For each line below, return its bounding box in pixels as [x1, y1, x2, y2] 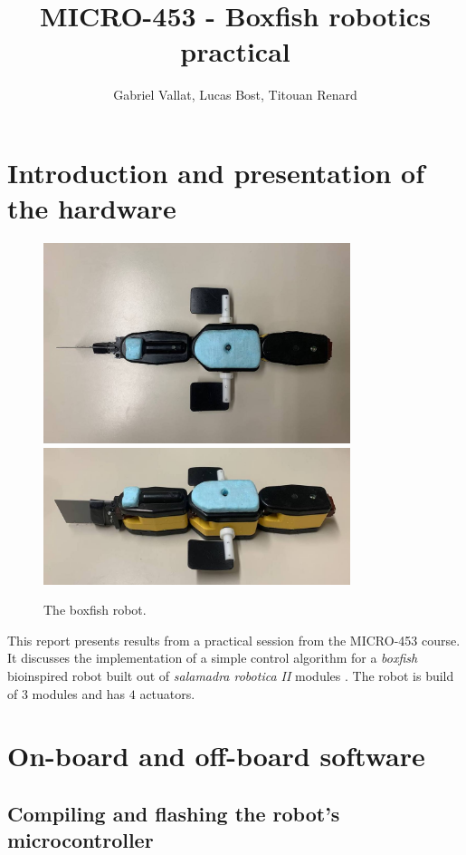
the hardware [7, 189, 176, 227]
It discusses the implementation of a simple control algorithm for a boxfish [7, 648, 418, 667]
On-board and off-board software [7, 737, 425, 774]
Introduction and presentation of [7, 153, 425, 190]
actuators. [139, 684, 195, 703]
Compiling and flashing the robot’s [7, 799, 340, 827]
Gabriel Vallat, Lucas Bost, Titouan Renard [113, 85, 357, 104]
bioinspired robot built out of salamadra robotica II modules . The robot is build [7, 666, 454, 685]
